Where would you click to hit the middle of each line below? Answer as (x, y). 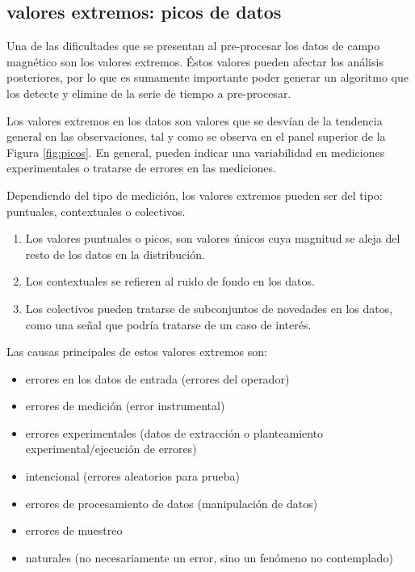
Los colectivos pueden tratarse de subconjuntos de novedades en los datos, (209, 308)
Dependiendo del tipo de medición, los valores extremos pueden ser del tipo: (195, 195)
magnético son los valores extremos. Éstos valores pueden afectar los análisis (195, 61)
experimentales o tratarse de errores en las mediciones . (141, 168)
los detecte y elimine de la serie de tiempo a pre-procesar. (149, 93)
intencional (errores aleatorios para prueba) (133, 476)
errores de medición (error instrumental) (125, 406)
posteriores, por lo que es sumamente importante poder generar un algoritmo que (208, 77)
